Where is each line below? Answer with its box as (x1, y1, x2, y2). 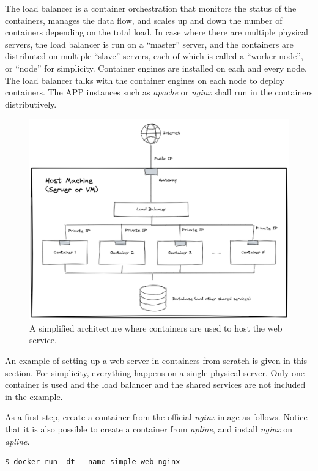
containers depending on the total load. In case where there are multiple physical (5, 26, 308, 39)
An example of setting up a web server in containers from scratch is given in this (5, 354, 308, 367)
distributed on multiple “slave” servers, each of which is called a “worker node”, (5, 50, 303, 62)
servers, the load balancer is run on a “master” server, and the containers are (5, 37, 294, 50)
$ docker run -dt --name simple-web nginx (5, 458, 180, 467)
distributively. (5, 97, 57, 110)
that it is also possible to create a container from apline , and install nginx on (5, 423, 293, 436)
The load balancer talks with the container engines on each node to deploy (5, 73, 284, 86)
